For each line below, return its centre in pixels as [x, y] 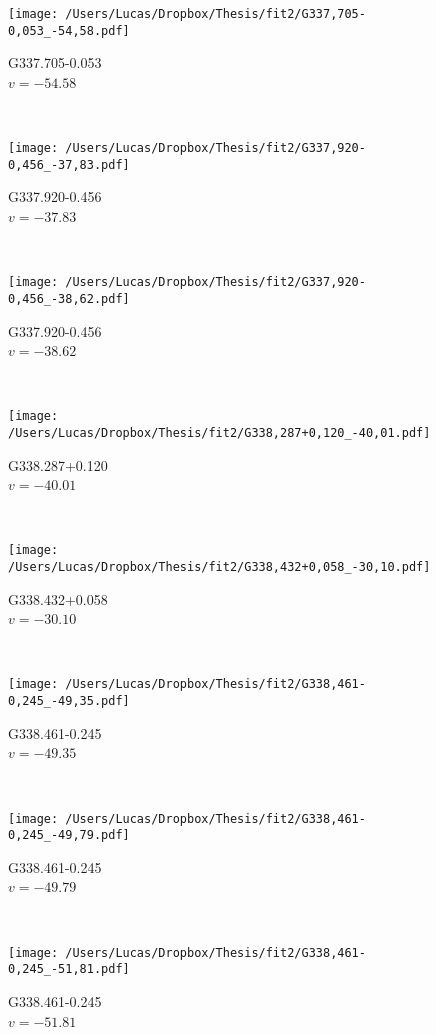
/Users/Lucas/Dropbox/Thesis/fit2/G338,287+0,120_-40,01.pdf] [219, 432]
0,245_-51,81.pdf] [69, 969]
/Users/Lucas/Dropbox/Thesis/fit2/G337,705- [215, 14]
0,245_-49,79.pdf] [69, 835]
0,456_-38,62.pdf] [69, 298]
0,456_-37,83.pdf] [69, 164]
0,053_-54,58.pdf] [69, 30]
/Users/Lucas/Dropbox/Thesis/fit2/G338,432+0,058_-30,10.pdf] [219, 567]
